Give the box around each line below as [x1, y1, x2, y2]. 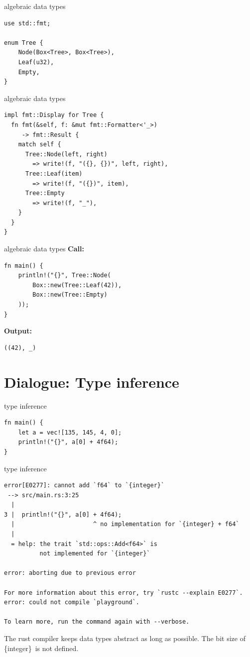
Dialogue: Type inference [4, 371, 179, 392]
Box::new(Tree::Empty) [32, 291, 108, 299]
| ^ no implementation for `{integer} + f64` [11, 521, 240, 528]
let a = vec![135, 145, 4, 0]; [18, 429, 122, 436]
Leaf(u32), [18, 58, 54, 66]
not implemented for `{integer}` [39, 550, 150, 557]
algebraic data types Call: [4, 243, 84, 254]
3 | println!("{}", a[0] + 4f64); [4, 511, 122, 518]
